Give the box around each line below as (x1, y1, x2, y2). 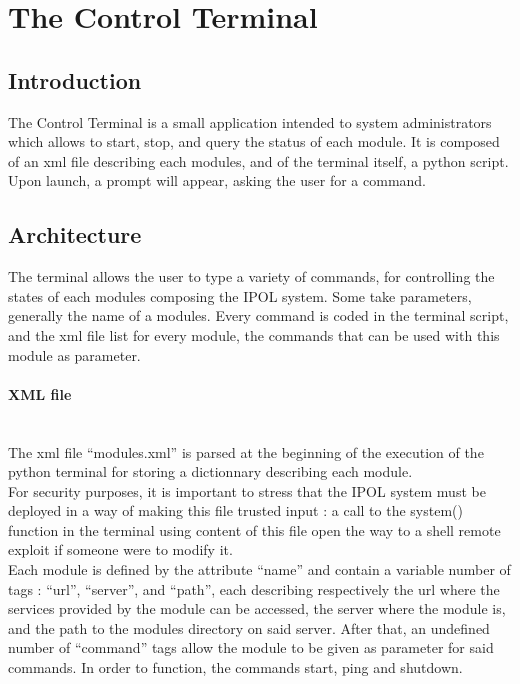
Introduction (8, 64, 142, 95)
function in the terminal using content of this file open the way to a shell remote (8, 519, 501, 540)
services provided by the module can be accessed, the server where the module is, (8, 598, 506, 619)
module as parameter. (8, 344, 141, 365)
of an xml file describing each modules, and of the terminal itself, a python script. (8, 150, 509, 171)
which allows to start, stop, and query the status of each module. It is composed (8, 131, 500, 152)
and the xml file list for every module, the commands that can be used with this (8, 324, 500, 345)
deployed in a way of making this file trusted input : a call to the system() (8, 500, 463, 521)
